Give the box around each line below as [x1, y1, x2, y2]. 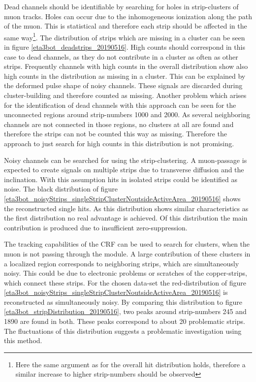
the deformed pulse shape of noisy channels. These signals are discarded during [4, 80, 243, 91]
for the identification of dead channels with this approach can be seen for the [4, 99, 236, 110]
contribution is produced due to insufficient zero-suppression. [4, 222, 188, 232]
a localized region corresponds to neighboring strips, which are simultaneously [4, 258, 239, 268]
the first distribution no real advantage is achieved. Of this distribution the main [4, 213, 248, 223]
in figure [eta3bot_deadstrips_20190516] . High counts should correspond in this [4, 42, 245, 52]
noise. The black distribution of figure [4, 184, 118, 194]
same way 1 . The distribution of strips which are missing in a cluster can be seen [4, 31, 245, 42]
